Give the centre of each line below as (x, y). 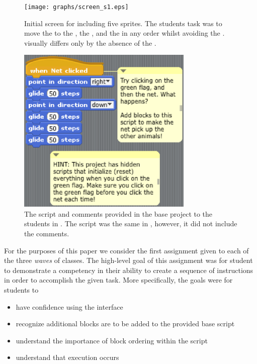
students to (21, 290)
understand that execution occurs (67, 357)
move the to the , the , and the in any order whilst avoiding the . (124, 33)
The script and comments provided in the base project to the (118, 213)
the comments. (47, 234)
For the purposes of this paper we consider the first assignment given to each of (126, 250)
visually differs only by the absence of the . (90, 42)
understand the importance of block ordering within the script (112, 340)
